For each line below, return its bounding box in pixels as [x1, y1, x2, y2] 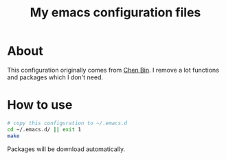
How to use [7, 97, 73, 113]
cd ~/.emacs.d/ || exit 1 [7, 126, 81, 133]
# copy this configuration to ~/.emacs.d [7, 120, 128, 126]
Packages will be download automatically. [7, 145, 126, 153]
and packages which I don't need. [7, 73, 104, 81]
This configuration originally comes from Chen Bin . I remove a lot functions [7, 66, 220, 74]
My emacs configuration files [30, 5, 201, 21]
